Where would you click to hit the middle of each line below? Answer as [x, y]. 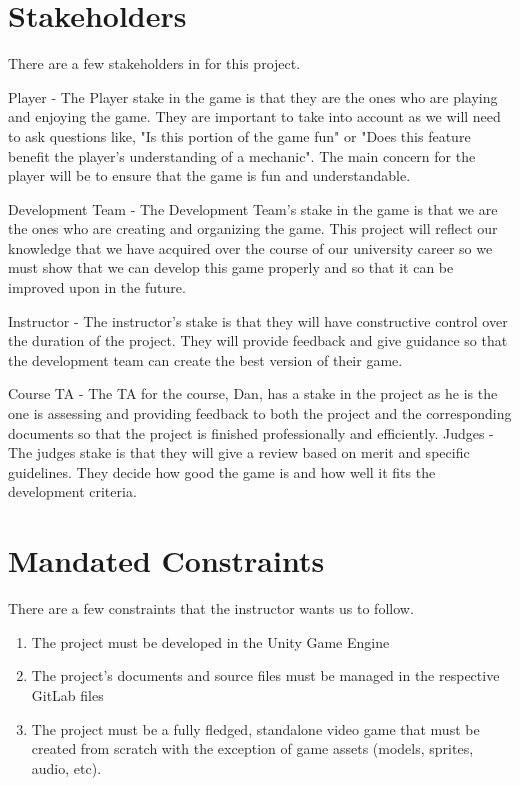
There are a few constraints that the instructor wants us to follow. [211, 608]
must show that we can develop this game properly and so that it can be [231, 267]
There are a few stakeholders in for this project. [154, 63]
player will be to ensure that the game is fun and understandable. [209, 175]
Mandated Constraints [166, 560]
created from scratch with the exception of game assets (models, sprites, [252, 748]
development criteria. [72, 491]
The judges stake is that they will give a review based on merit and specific [239, 452]
